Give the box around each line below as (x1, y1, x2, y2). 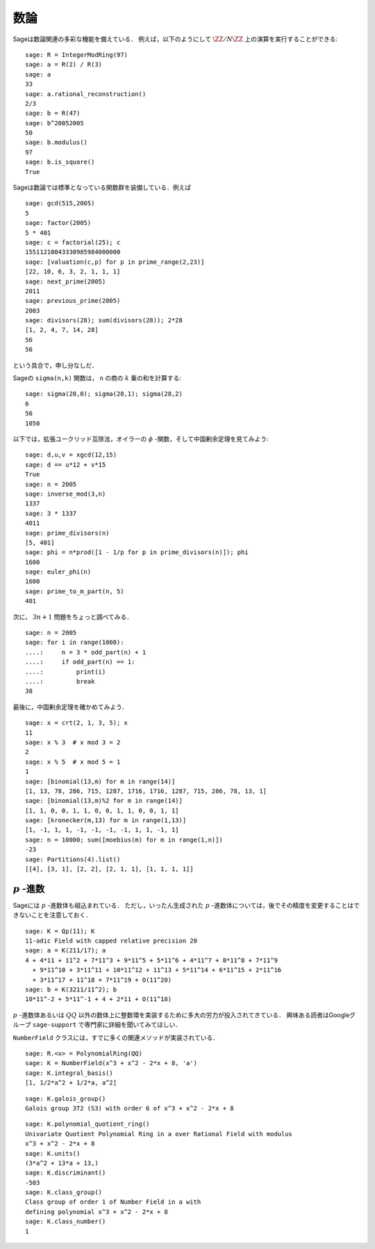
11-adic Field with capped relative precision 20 (25, 937, 198, 945)
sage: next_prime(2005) (25, 277, 106, 285)
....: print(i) (25, 668, 106, 675)
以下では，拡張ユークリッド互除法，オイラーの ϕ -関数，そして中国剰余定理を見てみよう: (12, 435, 269, 443)
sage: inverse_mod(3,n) (25, 489, 106, 498)
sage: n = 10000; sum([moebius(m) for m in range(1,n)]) (25, 835, 224, 844)
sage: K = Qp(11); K (25, 927, 95, 935)
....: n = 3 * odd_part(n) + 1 (25, 648, 147, 656)
